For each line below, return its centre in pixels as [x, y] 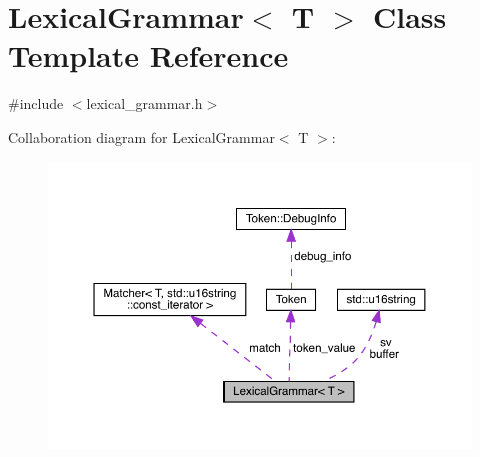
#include [36, 103]
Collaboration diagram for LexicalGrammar [141, 136]
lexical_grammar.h [144, 103]
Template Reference [148, 55]
